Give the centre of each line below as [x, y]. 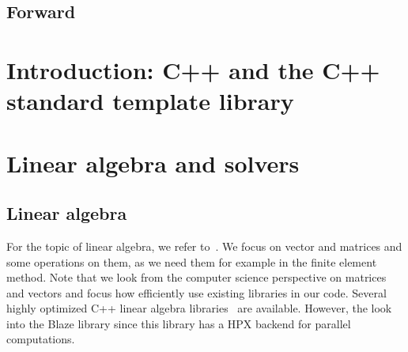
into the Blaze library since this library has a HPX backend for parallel [179, 323]
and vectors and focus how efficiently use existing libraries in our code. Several [196, 292]
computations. [41, 339]
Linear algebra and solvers [153, 163]
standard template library [150, 101]
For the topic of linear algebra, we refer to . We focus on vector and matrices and [204, 246]
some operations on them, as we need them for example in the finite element [192, 261]
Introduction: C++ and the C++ [193, 69]
